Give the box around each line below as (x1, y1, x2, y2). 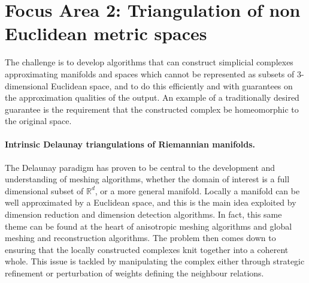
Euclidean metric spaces (5, 21, 207, 46)
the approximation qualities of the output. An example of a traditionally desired (5, 91, 299, 104)
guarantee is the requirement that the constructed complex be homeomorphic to (5, 103, 299, 115)
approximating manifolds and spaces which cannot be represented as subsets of (5, 67, 295, 80)
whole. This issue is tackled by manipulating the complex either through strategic (5, 255, 305, 267)
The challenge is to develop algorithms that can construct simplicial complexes (5, 56, 293, 68)
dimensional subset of (5, 184, 84, 197)
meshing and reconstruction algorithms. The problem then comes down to (5, 231, 276, 244)
